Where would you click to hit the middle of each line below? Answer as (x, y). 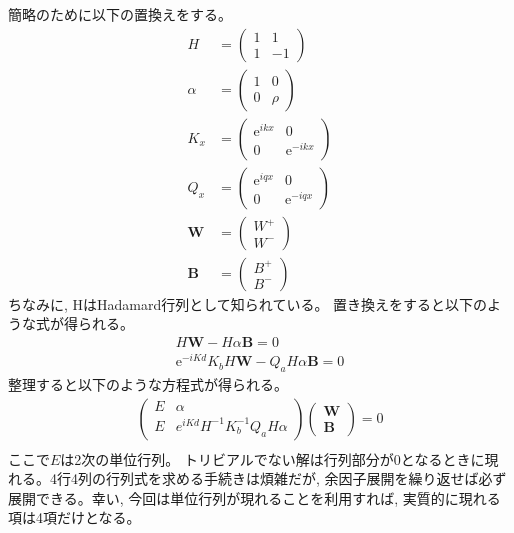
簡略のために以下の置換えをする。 (120, 14)
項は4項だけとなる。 (74, 517)
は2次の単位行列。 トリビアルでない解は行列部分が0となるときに (272, 458)
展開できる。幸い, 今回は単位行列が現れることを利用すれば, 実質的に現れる (254, 497)
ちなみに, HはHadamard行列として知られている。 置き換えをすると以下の (248, 303)
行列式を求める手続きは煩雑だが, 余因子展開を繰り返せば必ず (306, 478)
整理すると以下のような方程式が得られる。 (148, 383)
